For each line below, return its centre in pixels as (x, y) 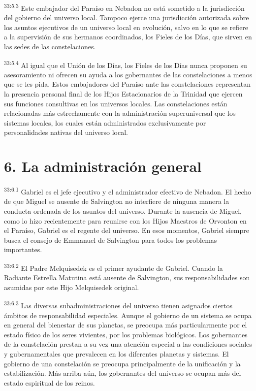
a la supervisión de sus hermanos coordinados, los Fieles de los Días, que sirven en (128, 37)
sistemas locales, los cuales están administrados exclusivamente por (105, 122)
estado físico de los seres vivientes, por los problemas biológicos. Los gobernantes (126, 334)
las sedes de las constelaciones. (50, 47)
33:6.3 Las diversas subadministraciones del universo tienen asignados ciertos (118, 305)
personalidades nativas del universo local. (66, 132)
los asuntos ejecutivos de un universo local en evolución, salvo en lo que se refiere (126, 27)
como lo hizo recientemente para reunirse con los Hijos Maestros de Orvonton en (125, 220)
